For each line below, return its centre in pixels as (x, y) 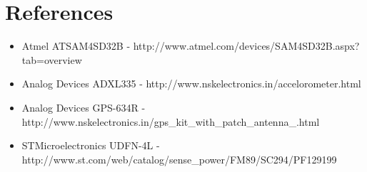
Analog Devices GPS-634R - (84, 107)
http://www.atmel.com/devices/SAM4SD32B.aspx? (246, 46)
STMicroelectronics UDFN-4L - (91, 145)
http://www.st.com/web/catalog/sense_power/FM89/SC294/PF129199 (179, 159)
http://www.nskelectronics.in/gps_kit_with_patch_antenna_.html (171, 121)
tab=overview (52, 59)
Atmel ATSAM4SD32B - (76, 46)
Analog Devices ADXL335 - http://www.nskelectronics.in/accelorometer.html (191, 84)
